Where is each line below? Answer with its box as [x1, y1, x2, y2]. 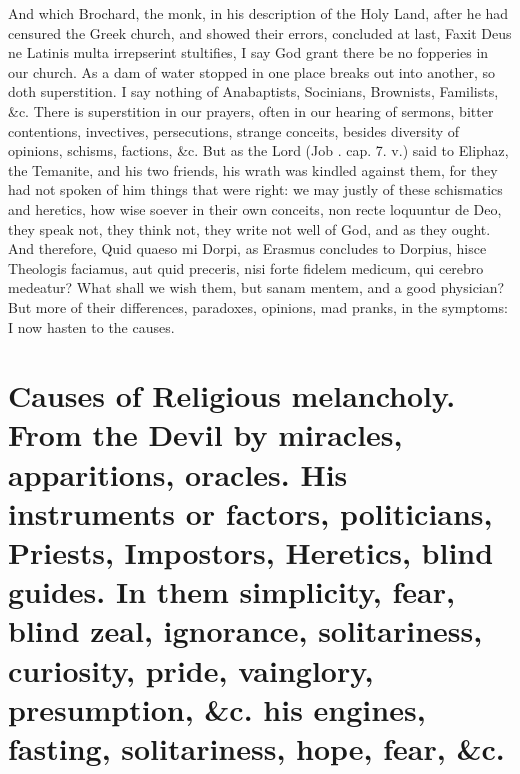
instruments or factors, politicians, [8, 492, 493, 533]
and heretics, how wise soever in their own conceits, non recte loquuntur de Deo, [8, 198, 502, 219]
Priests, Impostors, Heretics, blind [8, 532, 494, 573]
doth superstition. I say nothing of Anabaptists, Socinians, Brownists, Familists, [8, 81, 499, 102]
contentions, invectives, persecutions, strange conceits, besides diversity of [8, 120, 460, 141]
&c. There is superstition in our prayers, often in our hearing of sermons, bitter [8, 100, 494, 121]
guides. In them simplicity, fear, [8, 571, 455, 612]
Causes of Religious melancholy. [8, 375, 456, 416]
